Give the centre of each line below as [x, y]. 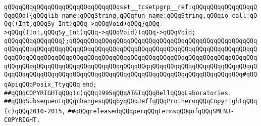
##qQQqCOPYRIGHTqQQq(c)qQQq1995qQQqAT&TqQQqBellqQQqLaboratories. [118, 93]
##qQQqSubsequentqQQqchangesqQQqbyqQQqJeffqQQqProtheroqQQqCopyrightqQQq [131, 101]
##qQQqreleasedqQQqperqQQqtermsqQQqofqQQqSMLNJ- [151, 111]
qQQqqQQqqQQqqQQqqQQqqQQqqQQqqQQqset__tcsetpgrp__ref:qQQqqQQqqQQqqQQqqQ [131, 7]
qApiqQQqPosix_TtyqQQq [42, 84]
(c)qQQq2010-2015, [35, 111]
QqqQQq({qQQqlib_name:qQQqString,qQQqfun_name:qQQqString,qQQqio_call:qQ [131, 15]
